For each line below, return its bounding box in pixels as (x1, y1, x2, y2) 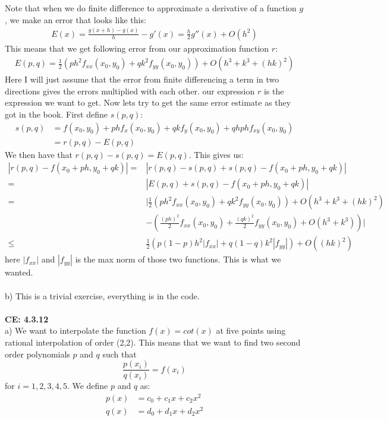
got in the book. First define (5, 107, 108, 120)
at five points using (216, 324, 286, 337)
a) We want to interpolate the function (5, 324, 146, 337)
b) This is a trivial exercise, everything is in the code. (5, 289, 200, 302)
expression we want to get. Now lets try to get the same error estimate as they (5, 96, 291, 109)
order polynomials (5, 347, 70, 360)
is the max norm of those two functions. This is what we (75, 253, 281, 265)
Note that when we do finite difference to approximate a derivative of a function (5, 2, 297, 14)
